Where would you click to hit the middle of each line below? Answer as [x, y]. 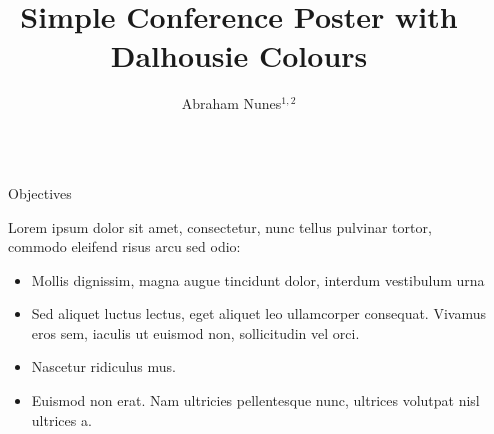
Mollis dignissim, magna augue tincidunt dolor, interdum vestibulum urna [258, 279]
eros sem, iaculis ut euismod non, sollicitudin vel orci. [195, 332]
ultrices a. [61, 419]
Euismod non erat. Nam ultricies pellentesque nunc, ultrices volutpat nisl [255, 400]
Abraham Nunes [231, 103]
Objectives [40, 192]
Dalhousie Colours [239, 55]
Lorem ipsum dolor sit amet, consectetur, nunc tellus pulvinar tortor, [220, 226]
